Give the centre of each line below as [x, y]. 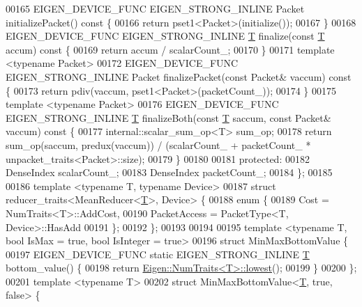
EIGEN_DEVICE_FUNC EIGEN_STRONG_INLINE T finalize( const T [165, 36]
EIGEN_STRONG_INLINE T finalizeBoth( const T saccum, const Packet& [168, 117]
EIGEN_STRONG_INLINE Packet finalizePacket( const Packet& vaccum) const [179, 76]
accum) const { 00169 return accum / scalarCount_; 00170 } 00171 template [170, 49]
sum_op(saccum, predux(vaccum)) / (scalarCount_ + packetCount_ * [158, 144]
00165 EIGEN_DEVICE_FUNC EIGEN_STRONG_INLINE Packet [155, 8]
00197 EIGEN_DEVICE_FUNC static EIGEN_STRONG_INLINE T [158, 254]
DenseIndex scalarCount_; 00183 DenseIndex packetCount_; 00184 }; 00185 [169, 172]
